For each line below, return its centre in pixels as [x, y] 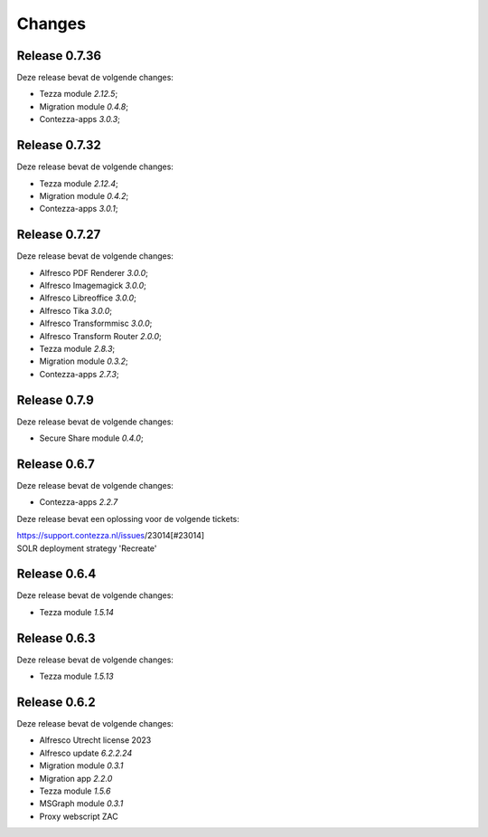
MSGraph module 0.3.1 [81, 804]
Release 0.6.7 [56, 464]
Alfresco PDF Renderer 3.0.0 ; [94, 272]
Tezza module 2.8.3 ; [77, 348]
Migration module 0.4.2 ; [84, 195]
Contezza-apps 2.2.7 [79, 502]
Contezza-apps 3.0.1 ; [79, 209]
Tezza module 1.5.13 [76, 676]
